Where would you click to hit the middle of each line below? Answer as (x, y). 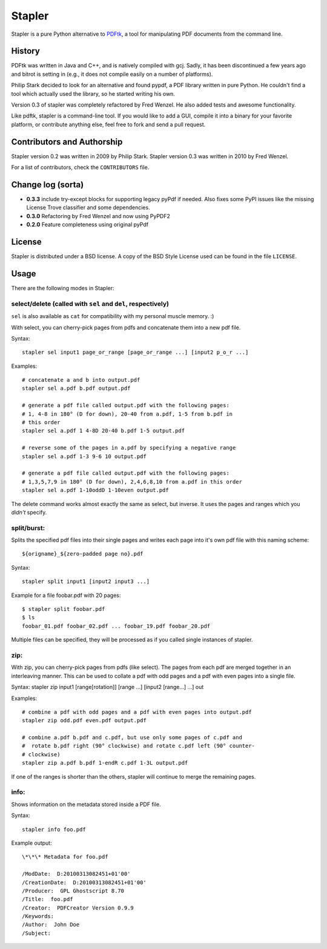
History (26, 51)
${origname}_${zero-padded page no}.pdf (83, 554)
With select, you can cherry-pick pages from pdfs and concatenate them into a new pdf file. (126, 327)
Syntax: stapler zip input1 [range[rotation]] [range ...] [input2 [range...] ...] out (107, 687)
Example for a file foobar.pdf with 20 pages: (66, 595)
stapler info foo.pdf (54, 829)
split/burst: (28, 528)
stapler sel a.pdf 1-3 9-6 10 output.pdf (84, 456)
